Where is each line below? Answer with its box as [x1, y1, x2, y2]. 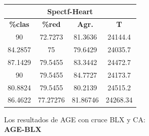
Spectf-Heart [47, 6, 93, 16]
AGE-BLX [4, 124, 42, 134]
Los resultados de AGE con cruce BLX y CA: [4, 114, 145, 124]
